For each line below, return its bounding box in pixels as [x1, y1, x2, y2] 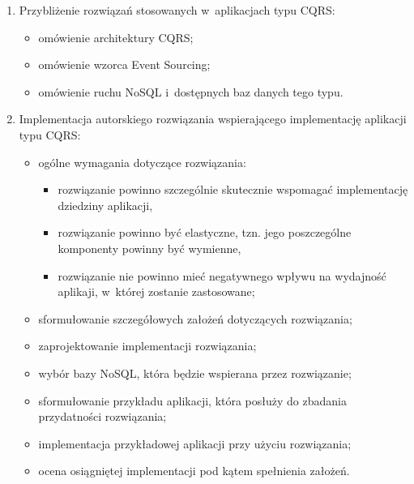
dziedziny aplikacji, [58, 196, 153, 213]
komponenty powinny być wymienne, [58, 239, 241, 256]
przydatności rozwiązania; [38, 408, 167, 425]
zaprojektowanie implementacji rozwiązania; [38, 337, 257, 354]
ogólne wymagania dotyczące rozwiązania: [38, 153, 246, 170]
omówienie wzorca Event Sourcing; [38, 56, 211, 73]
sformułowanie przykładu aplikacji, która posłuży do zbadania [38, 392, 347, 409]
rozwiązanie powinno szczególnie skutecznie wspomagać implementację [58, 181, 408, 198]
